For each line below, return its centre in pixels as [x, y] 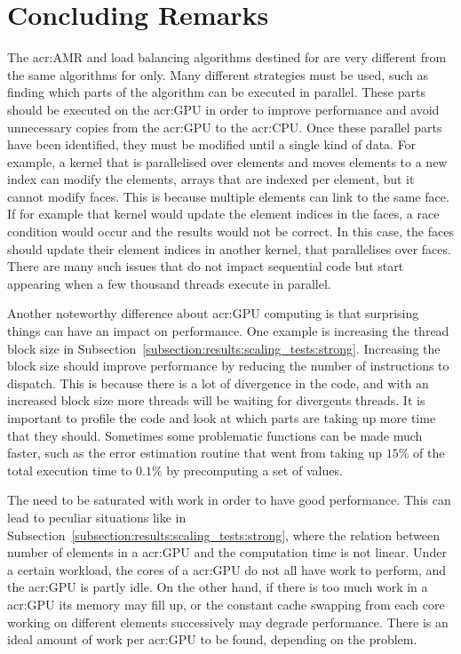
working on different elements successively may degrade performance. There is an [228, 622]
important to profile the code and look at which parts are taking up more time [222, 418]
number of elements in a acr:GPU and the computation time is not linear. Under [227, 552]
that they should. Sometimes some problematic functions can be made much [215, 435]
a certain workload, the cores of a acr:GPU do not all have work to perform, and [227, 569]
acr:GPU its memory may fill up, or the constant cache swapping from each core [226, 604]
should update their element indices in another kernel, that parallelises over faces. [229, 248]
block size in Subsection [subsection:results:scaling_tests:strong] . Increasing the [224, 348]
